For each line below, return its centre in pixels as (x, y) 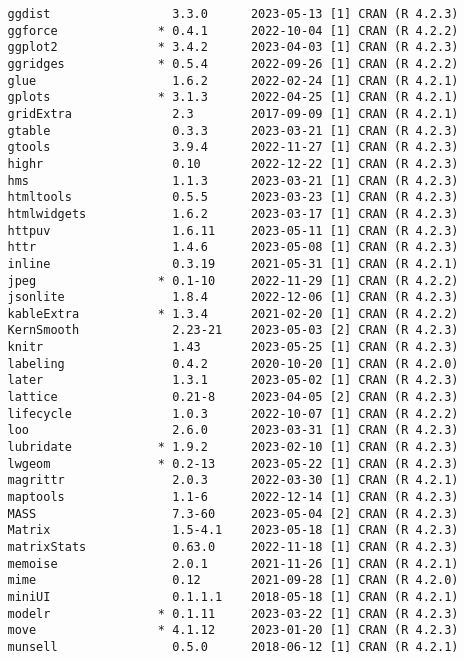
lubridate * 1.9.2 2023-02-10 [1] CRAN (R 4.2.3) (233, 447)
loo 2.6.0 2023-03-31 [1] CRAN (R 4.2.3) (233, 430)
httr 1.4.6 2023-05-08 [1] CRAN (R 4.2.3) (233, 247)
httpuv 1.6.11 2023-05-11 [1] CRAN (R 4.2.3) (233, 230)
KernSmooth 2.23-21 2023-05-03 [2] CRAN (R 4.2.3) (233, 330)
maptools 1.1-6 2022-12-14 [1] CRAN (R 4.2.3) (233, 497)
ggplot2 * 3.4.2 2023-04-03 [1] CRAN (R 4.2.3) (233, 47)
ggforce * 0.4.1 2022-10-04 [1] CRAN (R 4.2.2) (233, 30)
